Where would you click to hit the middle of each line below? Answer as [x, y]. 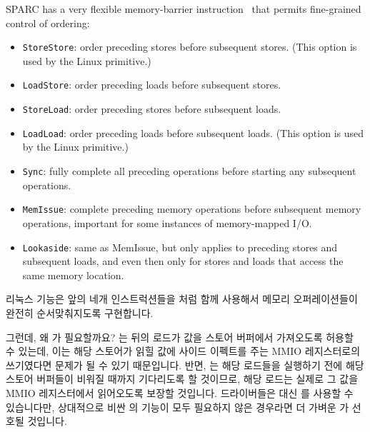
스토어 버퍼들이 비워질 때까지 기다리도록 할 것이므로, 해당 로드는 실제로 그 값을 [182, 379]
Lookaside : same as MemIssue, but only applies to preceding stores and [180, 247]
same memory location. [73, 275]
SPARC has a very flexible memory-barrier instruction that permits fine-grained [184, 9]
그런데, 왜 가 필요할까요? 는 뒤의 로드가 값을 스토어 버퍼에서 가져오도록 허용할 [180, 337]
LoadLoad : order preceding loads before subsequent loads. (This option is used [193, 132]
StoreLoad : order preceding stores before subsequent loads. [152, 109]
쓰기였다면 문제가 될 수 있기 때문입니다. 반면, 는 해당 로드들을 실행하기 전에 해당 [185, 365]
